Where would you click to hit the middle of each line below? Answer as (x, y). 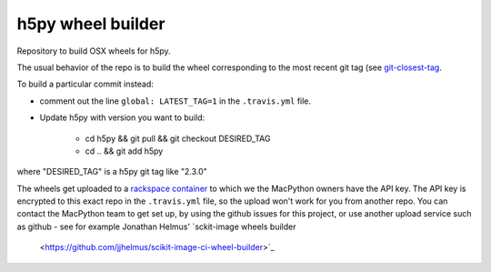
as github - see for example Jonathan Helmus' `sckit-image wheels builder (156, 227)
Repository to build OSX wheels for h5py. (94, 51)
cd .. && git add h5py (124, 151)
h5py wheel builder (91, 24)
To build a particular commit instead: (85, 84)
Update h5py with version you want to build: (122, 117)
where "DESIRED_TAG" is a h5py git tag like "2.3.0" (112, 172)
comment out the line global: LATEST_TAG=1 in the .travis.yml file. (175, 101)
